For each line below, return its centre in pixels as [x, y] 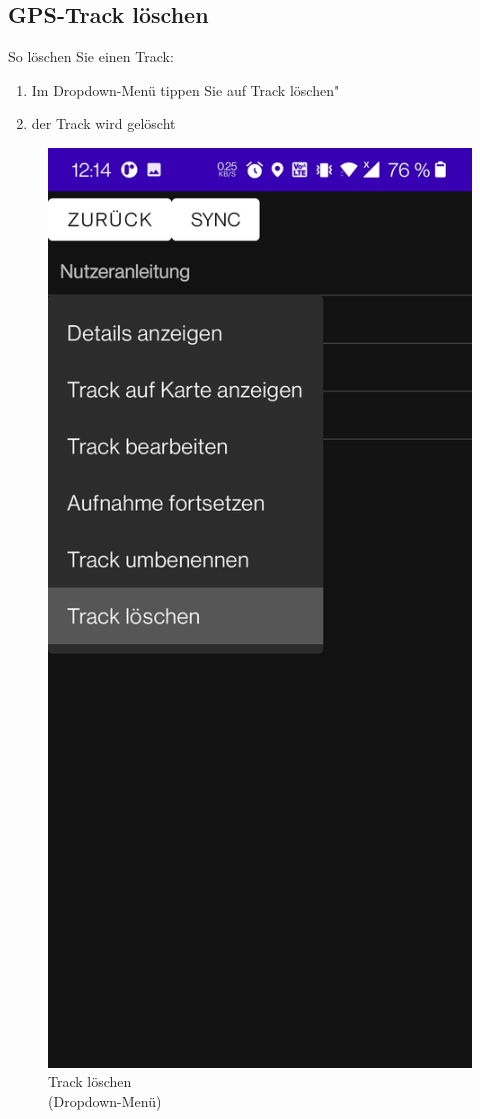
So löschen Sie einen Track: [91, 56]
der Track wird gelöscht [103, 123]
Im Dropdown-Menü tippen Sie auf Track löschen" [185, 89]
